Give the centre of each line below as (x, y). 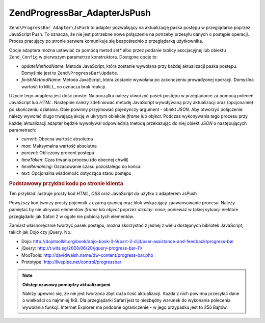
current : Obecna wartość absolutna (57, 139)
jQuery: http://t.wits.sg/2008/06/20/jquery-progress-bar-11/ (82, 248)
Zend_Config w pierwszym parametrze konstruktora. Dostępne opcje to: (83, 57)
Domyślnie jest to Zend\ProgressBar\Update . (70, 73)
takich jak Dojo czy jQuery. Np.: (41, 232)
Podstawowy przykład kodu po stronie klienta (66, 184)
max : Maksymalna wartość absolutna (59, 146)
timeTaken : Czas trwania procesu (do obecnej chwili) (75, 160)
